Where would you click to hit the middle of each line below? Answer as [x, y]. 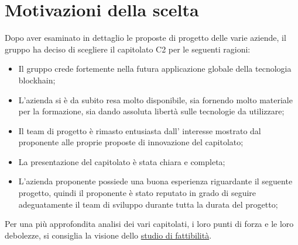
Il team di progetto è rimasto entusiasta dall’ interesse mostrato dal [140, 130]
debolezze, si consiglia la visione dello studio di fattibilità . [108, 235]
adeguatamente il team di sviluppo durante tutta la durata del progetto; [148, 204]
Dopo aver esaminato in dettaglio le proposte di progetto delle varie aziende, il [145, 38]
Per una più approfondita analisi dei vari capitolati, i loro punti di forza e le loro [149, 224]
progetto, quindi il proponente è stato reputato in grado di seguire [137, 193]
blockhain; [37, 80]
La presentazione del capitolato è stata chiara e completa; [122, 161]
